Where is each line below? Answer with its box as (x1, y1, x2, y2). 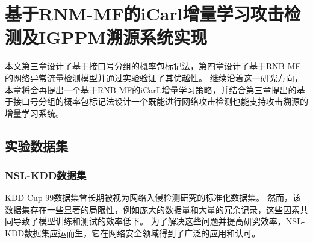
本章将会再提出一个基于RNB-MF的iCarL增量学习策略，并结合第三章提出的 (5, 83, 297, 96)
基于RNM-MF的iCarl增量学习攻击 (5, 1, 284, 26)
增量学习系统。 (5, 106, 64, 119)
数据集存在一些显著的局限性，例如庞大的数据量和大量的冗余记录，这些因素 (5, 203, 300, 215)
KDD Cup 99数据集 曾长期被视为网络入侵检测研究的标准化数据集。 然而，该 (5, 191, 301, 204)
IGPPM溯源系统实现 (39, 25, 208, 49)
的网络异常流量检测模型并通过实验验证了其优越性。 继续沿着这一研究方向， (5, 71, 303, 84)
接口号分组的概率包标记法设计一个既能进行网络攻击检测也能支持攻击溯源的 (13, 95, 308, 108)
